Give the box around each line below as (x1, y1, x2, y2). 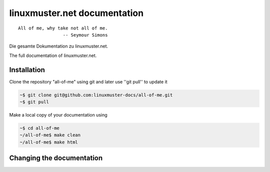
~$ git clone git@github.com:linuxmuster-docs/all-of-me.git (19, 92, 173, 97)
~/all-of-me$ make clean (19, 132, 81, 138)
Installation (9, 65, 45, 74)
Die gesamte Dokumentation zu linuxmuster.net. (9, 43, 108, 49)
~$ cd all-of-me (19, 125, 60, 131)
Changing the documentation (9, 154, 103, 162)
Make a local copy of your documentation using (9, 111, 107, 117)
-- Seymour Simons (62, 32, 108, 37)
